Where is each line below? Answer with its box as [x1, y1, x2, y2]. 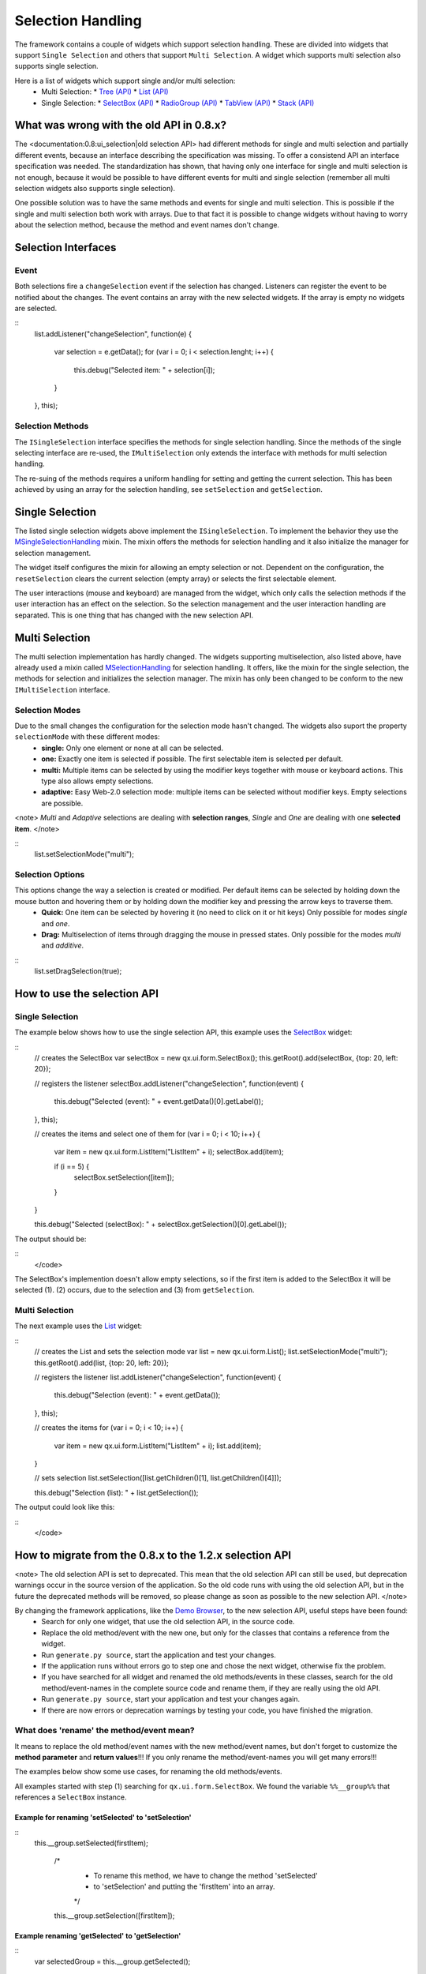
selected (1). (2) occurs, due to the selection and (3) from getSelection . [14, 1285, 255, 1295]
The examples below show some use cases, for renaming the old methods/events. [14, 1767, 283, 1777]
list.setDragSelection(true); [34, 966, 122, 976]
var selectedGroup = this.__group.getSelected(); [34, 1957, 191, 1966]
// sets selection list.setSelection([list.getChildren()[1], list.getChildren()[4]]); [34, 1473, 282, 1483]
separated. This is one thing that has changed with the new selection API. [14, 610, 254, 620]
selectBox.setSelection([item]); [73, 1173, 174, 1182]
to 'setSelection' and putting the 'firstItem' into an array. [93, 1882, 275, 1891]
